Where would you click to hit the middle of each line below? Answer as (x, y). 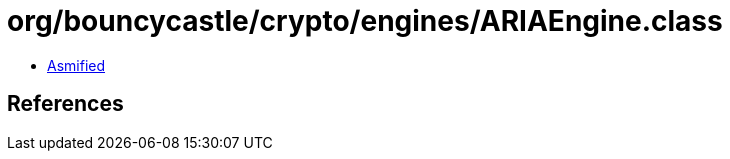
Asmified (76, 65)
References (65, 104)
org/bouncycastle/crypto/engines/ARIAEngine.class (365, 21)
